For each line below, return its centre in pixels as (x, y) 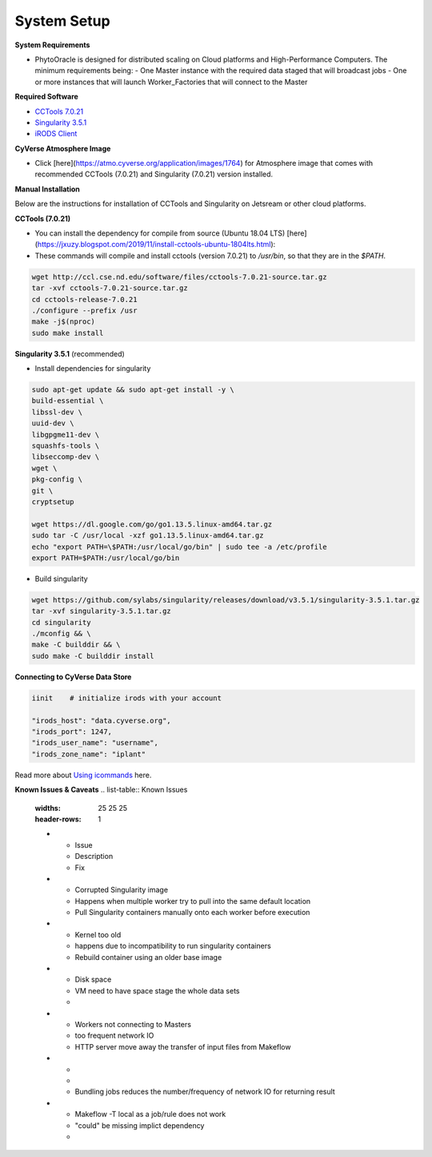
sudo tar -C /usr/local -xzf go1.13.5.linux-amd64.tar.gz (148, 536)
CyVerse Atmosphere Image (63, 148)
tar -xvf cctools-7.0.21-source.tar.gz (110, 288)
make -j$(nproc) (64, 322)
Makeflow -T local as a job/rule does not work (150, 1115)
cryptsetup (53, 502)
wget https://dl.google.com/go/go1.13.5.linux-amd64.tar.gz (152, 524)
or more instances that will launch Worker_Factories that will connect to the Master (171, 82)
